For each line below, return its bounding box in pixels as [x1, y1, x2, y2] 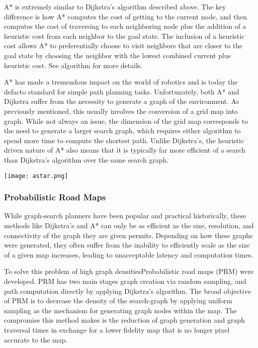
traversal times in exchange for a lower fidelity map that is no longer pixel [4, 324, 230, 335]
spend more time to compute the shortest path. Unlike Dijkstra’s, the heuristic [4, 135, 244, 145]
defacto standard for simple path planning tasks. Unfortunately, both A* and [4, 86, 240, 96]
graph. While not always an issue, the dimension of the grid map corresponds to [4, 115, 248, 126]
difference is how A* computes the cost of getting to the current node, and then [4, 11, 247, 21]
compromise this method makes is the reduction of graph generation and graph [4, 315, 245, 325]
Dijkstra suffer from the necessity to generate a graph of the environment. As [4, 96, 239, 106]
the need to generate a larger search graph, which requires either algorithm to [4, 125, 241, 136]
